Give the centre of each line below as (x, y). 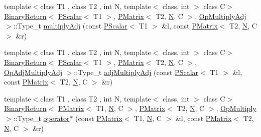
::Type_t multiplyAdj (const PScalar (70, 26)
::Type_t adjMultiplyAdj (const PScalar (136, 72)
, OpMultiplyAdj (221, 16)
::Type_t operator (41, 118)
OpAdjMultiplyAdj (33, 72)
